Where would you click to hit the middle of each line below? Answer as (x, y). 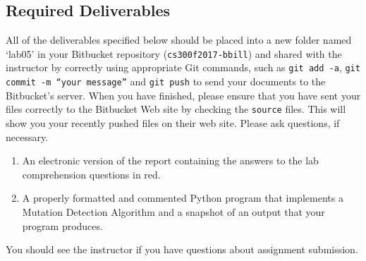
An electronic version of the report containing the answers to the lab (170, 160)
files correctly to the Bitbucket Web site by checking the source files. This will (176, 109)
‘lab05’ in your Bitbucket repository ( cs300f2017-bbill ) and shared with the (174, 53)
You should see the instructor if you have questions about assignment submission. (182, 249)
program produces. (62, 225)
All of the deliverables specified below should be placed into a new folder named (179, 40)
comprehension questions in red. (91, 174)
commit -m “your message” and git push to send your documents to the (166, 81)
